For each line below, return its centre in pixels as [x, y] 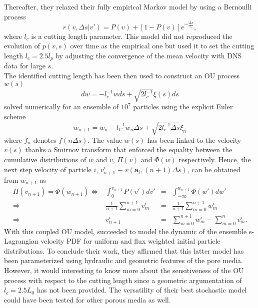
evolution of [22, 46]
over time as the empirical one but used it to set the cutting [162, 46]
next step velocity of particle [48, 169]
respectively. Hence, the [215, 159]
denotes [45, 140]
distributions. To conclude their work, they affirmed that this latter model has [124, 250]
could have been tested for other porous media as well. [87, 299]
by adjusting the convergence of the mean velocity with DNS [149, 55]
